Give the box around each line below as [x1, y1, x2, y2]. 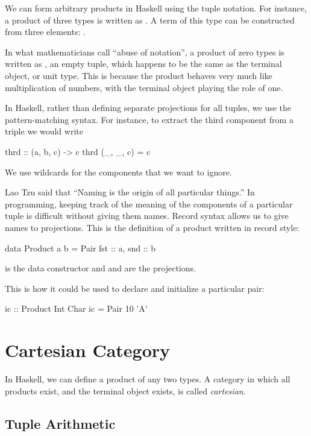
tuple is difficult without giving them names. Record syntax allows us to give [5, 209, 289, 222]
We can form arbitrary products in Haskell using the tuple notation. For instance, [5, 2, 307, 14]
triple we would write [5, 125, 83, 137]
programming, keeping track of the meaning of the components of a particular [5, 197, 293, 210]
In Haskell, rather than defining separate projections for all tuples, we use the [5, 101, 292, 114]
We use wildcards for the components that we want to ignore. [5, 165, 232, 178]
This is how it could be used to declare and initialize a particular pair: [5, 282, 265, 294]
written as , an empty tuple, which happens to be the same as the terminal [5, 57, 282, 70]
